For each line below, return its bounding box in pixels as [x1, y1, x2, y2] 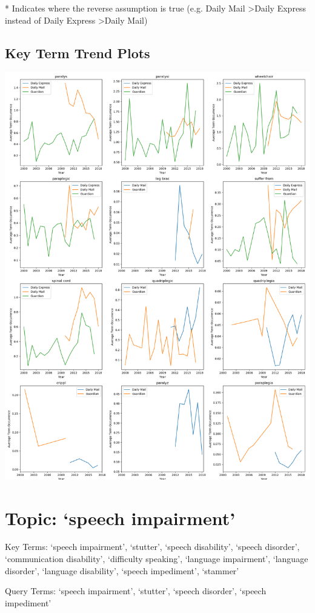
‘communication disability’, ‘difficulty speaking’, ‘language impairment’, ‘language [5, 552, 308, 565]
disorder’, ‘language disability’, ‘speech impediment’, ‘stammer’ [5, 564, 239, 577]
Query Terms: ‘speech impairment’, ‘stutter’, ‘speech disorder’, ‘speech [5, 585, 267, 597]
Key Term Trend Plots [5, 43, 150, 62]
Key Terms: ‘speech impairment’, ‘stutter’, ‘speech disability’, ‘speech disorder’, [5, 540, 300, 553]
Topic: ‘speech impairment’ [5, 505, 236, 530]
